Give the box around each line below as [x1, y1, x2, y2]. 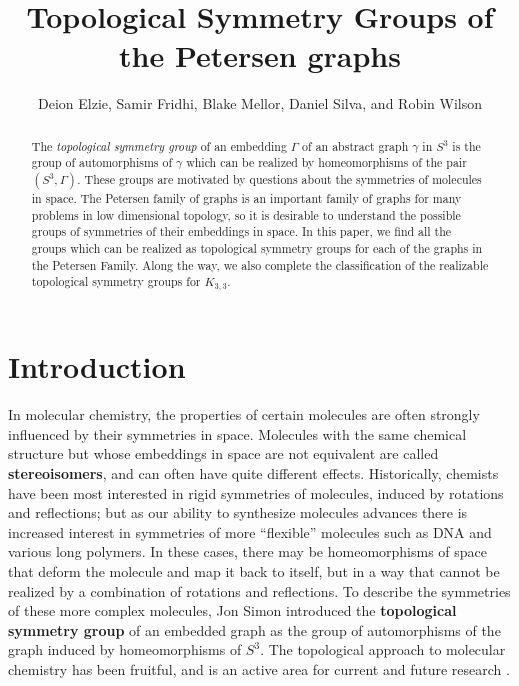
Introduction [8, 346, 186, 387]
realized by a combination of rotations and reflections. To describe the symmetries [8, 580, 511, 601]
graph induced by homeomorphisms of [8, 639, 242, 660]
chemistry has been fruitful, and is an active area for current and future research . [8, 658, 510, 679]
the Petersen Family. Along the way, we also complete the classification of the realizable [31, 256, 489, 273]
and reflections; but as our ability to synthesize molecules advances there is [8, 502, 468, 523]
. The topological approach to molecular [260, 639, 506, 660]
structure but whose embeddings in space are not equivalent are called [8, 443, 439, 464]
